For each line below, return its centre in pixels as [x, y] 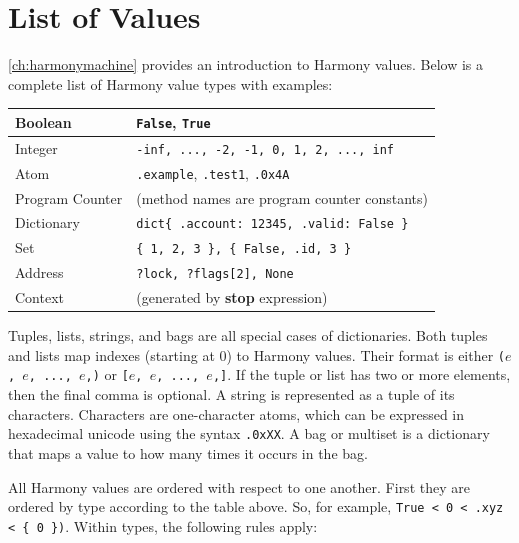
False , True [173, 121]
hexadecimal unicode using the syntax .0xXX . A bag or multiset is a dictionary [249, 433]
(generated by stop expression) [232, 297]
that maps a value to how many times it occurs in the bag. [188, 452]
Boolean [43, 121]
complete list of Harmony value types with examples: [170, 83]
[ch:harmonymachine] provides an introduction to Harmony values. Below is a [246, 64]
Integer [36, 147]
